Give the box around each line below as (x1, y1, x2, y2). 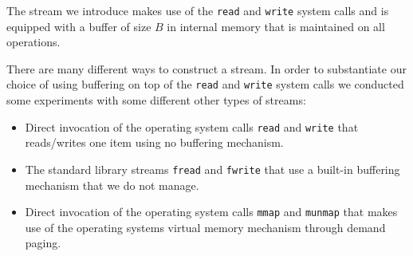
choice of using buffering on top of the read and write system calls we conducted (6, 76, 404, 93)
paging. (25, 234, 61, 251)
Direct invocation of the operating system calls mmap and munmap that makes (25, 203, 398, 220)
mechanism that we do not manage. (25, 176, 199, 193)
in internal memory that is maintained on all (167, 18, 385, 34)
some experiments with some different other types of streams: (6, 92, 306, 108)
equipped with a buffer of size (6, 18, 151, 34)
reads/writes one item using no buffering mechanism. (25, 134, 284, 151)
